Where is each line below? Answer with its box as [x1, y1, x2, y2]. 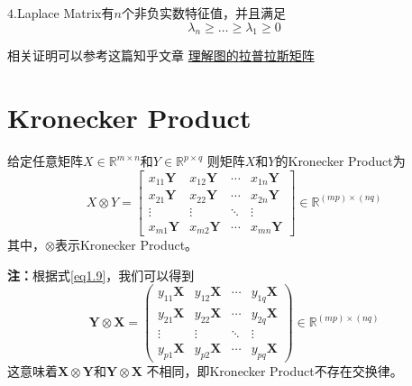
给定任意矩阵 [7, 152, 83, 170]
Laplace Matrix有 [16, 4, 114, 22]
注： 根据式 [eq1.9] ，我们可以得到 [7, 265, 195, 284]
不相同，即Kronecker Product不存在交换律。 [146, 361, 403, 380]
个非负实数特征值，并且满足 [121, 4, 286, 22]
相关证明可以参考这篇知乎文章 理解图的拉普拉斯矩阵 [7, 46, 315, 65]
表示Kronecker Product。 [54, 235, 198, 254]
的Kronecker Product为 [275, 152, 406, 170]
